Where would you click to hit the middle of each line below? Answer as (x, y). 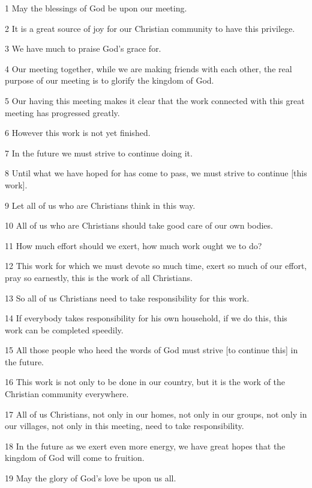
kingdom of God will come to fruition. (75, 458)
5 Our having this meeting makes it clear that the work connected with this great (155, 100)
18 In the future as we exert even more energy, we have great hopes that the (145, 446)
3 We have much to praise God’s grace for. (83, 48)
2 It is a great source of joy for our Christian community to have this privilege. (150, 28)
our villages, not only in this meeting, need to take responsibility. (124, 426)
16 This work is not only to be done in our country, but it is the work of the (145, 382)
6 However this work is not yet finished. (78, 133)
